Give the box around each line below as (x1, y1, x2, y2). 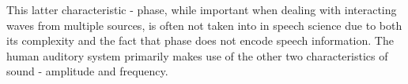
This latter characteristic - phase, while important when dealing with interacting (6, 2, 397, 17)
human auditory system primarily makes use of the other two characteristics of (6, 47, 388, 64)
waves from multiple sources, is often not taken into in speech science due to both (6, 16, 402, 33)
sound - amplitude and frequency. (6, 63, 168, 79)
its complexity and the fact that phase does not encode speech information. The (6, 32, 394, 49)
